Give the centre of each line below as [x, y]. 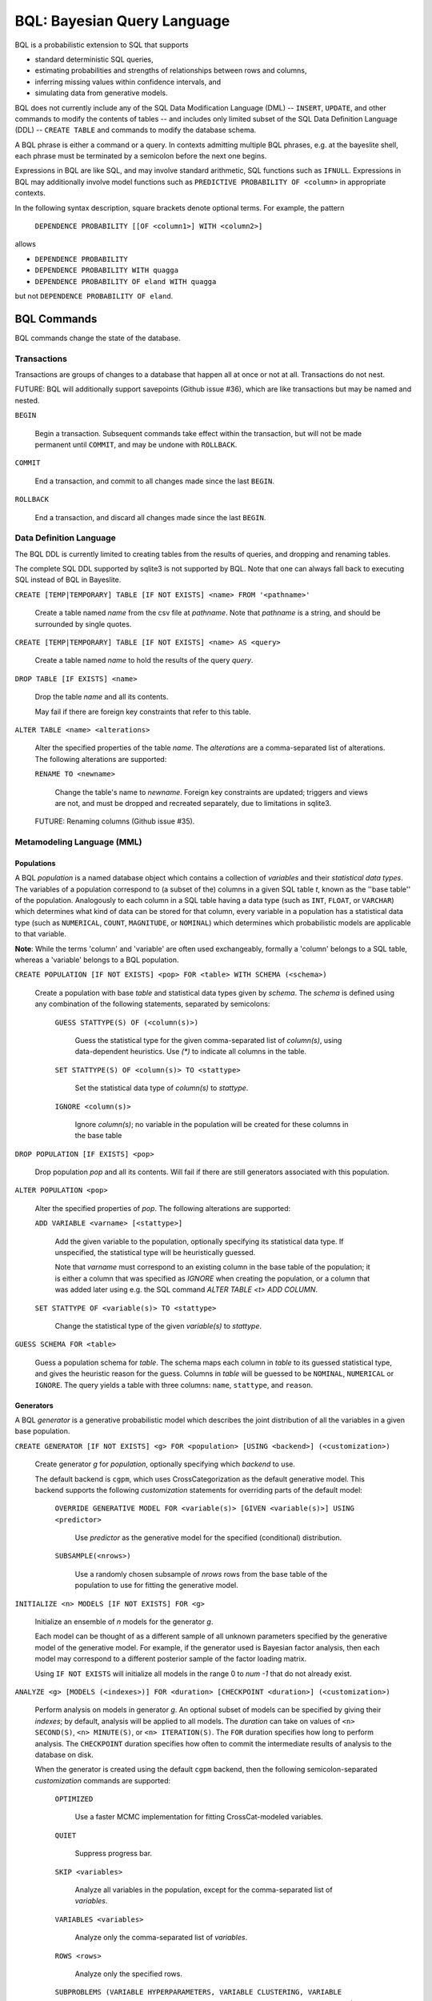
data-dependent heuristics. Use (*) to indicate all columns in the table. [191, 1052]
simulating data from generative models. [101, 93]
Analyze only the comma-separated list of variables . [161, 1938]
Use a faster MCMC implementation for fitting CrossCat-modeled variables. [199, 1817]
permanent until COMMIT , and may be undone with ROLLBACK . [136, 444]
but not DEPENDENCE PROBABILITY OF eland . [94, 295]
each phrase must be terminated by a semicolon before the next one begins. [141, 156]
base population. [42, 1431]
